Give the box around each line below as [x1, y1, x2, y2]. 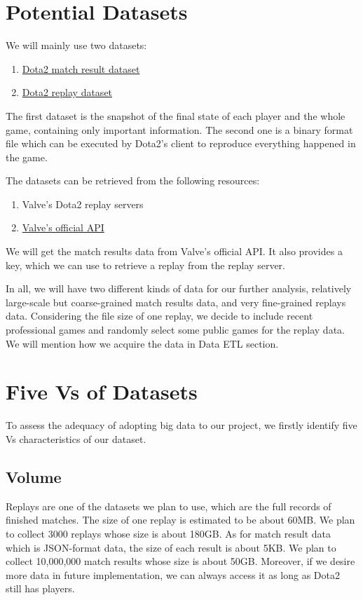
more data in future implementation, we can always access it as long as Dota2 [6, 567, 340, 582]
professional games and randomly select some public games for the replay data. [6, 322, 345, 337]
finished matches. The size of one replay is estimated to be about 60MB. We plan [6, 512, 355, 527]
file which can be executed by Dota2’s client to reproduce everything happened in [6, 136, 356, 151]
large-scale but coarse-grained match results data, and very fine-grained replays [6, 294, 346, 309]
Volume [6, 465, 62, 487]
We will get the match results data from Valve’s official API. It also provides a [6, 244, 343, 259]
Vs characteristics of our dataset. [6, 431, 146, 446]
